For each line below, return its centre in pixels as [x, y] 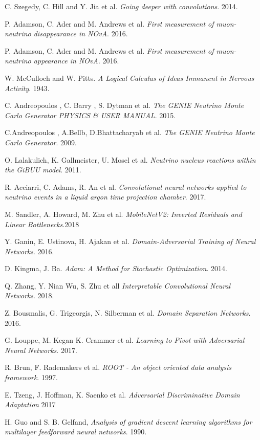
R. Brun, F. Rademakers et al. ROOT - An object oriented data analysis [118, 367]
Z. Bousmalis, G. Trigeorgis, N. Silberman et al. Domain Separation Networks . [128, 313]
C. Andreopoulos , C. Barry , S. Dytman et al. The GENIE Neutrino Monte [124, 105]
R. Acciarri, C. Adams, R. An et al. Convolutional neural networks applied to [126, 186]
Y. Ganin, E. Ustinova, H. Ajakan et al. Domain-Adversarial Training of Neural [130, 241]
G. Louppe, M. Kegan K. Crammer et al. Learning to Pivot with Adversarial [125, 340]
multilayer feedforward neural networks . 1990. [76, 432]
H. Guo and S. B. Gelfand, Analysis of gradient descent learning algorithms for [128, 421]
